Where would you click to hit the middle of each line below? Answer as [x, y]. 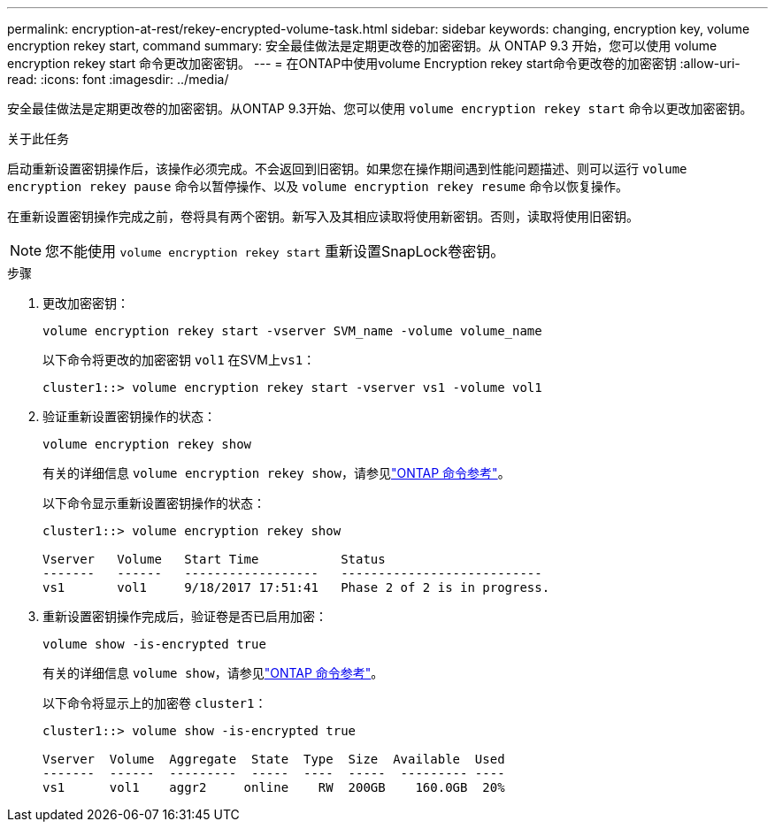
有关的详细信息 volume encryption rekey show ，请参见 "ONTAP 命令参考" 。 [276, 473]
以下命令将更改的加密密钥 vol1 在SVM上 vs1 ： [179, 360]
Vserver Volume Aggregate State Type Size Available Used [274, 759]
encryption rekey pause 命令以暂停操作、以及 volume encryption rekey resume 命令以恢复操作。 [318, 186]
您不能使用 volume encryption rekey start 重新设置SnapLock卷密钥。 [275, 251]
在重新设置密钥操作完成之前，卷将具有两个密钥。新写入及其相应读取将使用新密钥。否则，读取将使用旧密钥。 [323, 216]
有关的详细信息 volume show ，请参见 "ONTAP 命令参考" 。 [213, 673]
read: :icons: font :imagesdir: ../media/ [118, 79]
